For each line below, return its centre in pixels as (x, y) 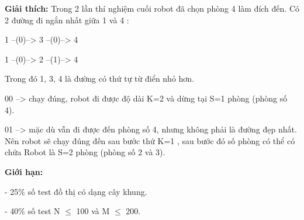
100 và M (93, 211)
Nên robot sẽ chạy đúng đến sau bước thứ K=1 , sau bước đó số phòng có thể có (150, 140)
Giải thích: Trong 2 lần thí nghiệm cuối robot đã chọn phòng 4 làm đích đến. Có (152, 8)
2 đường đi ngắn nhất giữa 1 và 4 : (67, 20)
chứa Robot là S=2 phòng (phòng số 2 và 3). (85, 152)
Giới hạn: (24, 171)
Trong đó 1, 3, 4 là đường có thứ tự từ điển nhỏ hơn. (100, 78)
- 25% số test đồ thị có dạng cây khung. (76, 191)
